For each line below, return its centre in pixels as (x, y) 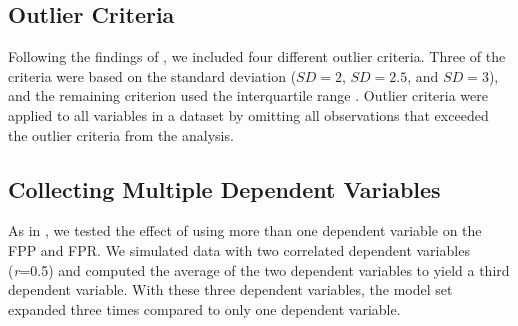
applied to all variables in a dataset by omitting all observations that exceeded (248, 114)
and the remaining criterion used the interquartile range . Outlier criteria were (248, 95)
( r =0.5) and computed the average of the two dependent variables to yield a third (259, 269)
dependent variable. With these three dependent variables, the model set (230, 289)
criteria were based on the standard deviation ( (152, 75)
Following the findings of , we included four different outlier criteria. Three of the (257, 56)
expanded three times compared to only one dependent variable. (204, 308)
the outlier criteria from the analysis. (121, 134)
